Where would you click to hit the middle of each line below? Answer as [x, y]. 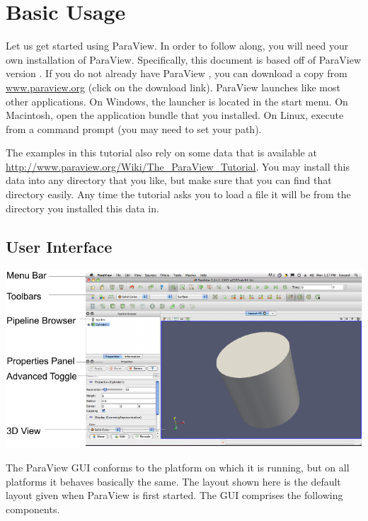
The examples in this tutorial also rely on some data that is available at [161, 153]
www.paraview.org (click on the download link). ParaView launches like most [173, 87]
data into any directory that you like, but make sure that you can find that [169, 180]
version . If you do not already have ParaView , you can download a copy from [177, 73]
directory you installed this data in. [82, 208]
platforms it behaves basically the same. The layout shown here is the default [173, 481]
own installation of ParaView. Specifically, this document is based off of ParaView [184, 59]
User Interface [59, 246]
